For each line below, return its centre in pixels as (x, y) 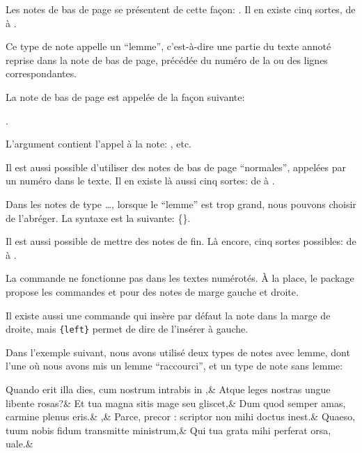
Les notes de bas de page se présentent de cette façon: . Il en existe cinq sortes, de (181, 9)
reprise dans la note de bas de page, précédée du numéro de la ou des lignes (167, 59)
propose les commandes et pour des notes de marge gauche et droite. (152, 291)
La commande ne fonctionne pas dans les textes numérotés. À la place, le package (180, 278)
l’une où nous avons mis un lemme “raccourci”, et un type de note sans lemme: (174, 366)
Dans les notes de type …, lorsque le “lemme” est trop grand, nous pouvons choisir (181, 204)
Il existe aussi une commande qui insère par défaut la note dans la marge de (168, 315)
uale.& (19, 444)
